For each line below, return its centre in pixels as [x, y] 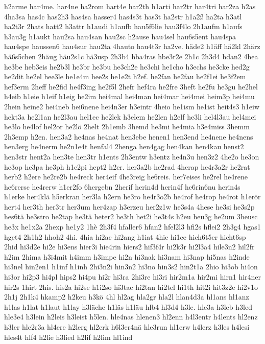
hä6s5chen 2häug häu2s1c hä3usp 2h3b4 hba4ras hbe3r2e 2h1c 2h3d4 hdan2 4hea [131, 56]
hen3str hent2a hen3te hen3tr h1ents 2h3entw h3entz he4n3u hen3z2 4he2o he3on [132, 156]
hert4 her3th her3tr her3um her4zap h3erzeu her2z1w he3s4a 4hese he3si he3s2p [129, 206]
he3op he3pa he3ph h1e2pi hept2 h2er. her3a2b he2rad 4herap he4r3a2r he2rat [127, 166]
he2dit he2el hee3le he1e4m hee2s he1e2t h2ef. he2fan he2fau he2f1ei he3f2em [125, 76]
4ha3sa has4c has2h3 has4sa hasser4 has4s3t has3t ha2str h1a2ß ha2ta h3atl [123, 16]
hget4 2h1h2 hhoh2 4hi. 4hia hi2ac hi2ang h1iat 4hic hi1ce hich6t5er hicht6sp [125, 236]
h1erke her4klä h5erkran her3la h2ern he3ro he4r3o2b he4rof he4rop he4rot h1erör [132, 197]
